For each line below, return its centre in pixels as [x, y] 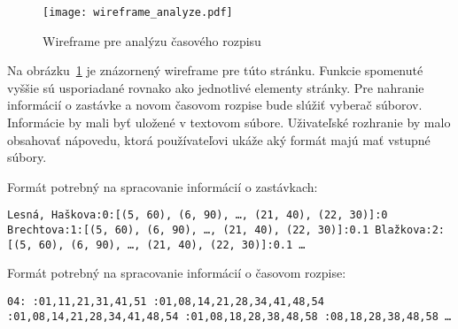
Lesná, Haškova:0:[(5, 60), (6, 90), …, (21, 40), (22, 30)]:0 [198, 215]
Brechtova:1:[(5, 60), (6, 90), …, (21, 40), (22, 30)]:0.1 [188, 230]
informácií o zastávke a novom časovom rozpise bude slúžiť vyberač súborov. [215, 105]
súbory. [27, 157]
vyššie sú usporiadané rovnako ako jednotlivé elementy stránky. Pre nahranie [216, 87]
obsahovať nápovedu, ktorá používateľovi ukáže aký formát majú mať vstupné [219, 139]
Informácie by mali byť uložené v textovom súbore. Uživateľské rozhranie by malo [229, 122]
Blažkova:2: [410, 230]
